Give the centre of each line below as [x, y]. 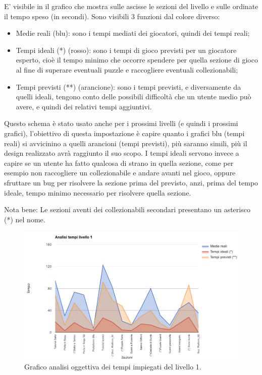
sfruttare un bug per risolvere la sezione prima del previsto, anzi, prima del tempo [131, 182]
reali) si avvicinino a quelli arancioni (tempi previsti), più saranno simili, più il [126, 143]
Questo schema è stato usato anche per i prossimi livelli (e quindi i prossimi [121, 123]
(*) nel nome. [25, 219]
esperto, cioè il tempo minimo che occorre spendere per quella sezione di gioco [137, 60]
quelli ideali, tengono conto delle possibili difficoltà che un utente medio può [134, 97]
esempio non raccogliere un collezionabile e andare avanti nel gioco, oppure [120, 173]
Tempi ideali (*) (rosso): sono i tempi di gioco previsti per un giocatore [126, 50]
